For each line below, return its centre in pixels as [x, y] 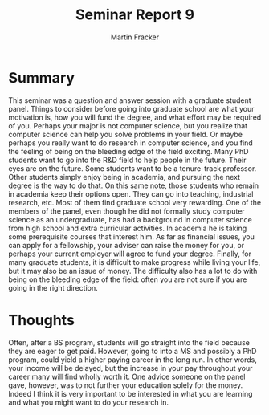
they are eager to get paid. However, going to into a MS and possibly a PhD [132, 351]
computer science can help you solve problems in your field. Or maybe [126, 134]
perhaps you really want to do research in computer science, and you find [130, 143]
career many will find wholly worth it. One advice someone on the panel [127, 376]
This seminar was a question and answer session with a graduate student [130, 100]
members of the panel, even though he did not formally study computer [126, 211]
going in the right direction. [53, 287]
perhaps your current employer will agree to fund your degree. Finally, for [130, 254]
